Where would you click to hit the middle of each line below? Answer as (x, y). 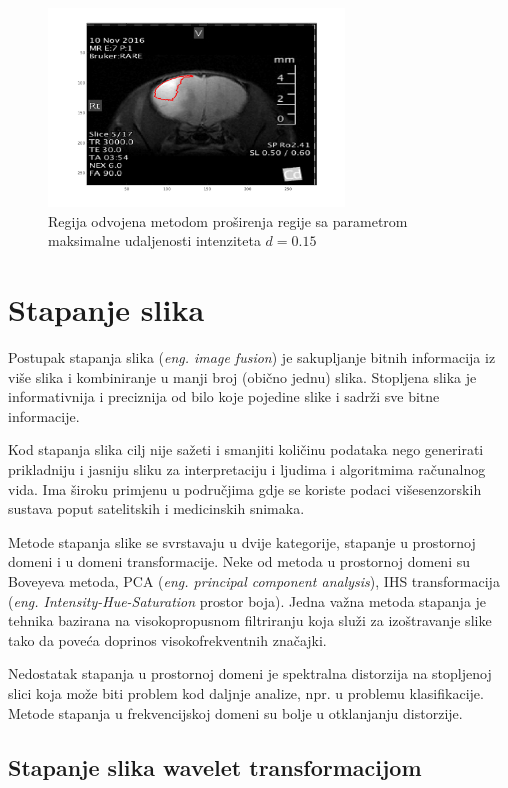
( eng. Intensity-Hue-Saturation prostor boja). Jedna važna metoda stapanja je (247, 600)
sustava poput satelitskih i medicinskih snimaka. (156, 508)
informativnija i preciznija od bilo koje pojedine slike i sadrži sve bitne (224, 396)
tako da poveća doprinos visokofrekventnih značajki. (167, 639)
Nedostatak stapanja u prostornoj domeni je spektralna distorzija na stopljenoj (250, 673)
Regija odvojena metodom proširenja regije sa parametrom (228, 220)
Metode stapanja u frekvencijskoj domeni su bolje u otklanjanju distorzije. (235, 712)
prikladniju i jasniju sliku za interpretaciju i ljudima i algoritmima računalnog (247, 468)
